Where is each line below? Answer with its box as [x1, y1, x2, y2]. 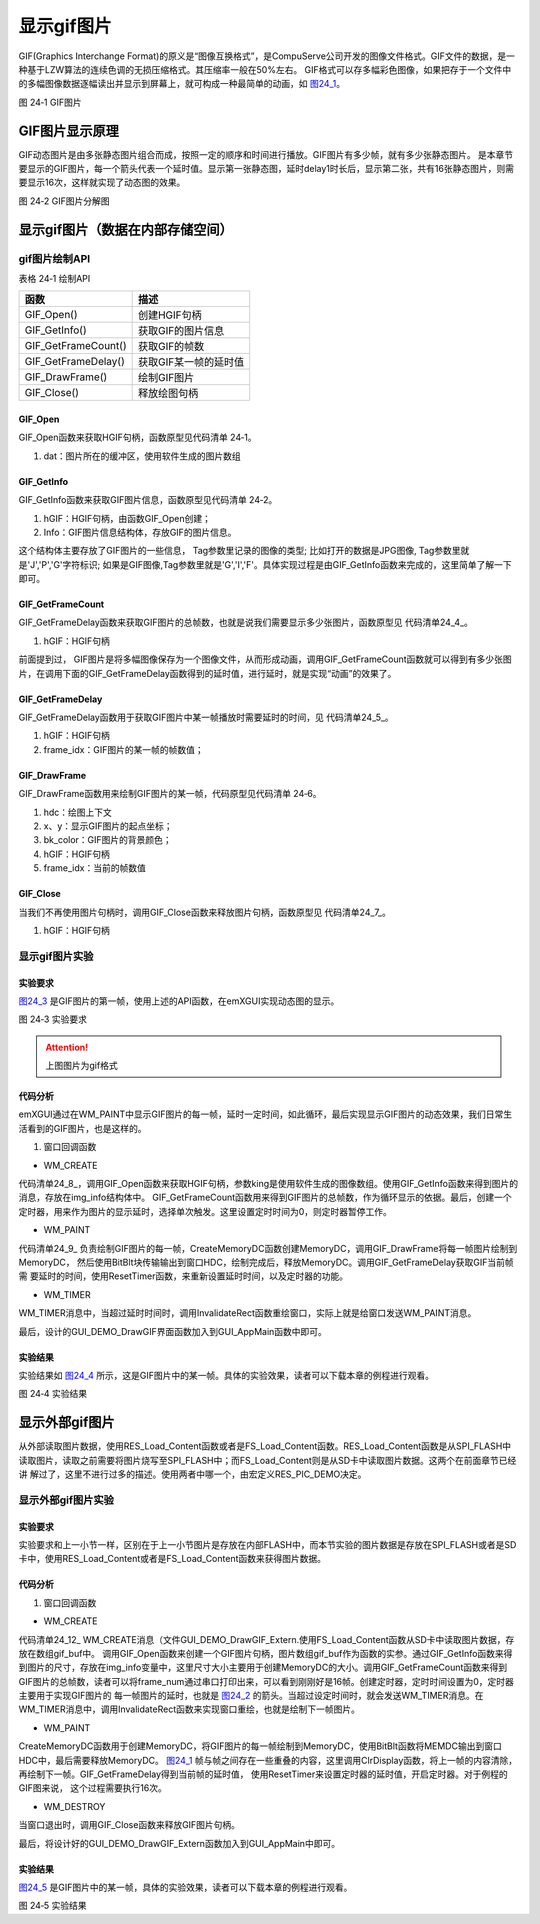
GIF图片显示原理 [18, 122, 119, 139]
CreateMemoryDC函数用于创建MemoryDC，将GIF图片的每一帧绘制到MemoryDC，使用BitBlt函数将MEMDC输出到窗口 [18, 1740, 502, 1752]
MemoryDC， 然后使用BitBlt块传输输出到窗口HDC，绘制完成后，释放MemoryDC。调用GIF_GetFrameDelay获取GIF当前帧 [18, 1256, 514, 1268]
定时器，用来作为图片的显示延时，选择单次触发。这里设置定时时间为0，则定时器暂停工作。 [18, 1205, 392, 1217]
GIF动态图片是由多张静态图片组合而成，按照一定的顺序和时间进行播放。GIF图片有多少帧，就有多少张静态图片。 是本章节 [18, 148, 514, 160]
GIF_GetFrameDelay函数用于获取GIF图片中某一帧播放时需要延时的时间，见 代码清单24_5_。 [18, 711, 394, 724]
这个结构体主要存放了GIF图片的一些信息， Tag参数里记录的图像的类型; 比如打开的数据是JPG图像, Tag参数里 [18, 545, 461, 557]
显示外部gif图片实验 [18, 1493, 115, 1507]
